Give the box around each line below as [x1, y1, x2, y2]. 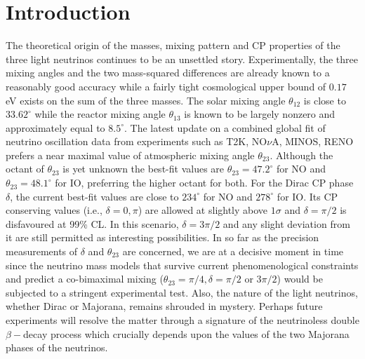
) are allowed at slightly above [138, 203, 268, 217]
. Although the [270, 147, 333, 162]
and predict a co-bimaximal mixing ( [6, 271, 164, 286]
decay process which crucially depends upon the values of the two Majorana [23, 326, 350, 341]
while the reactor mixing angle [34, 107, 166, 121]
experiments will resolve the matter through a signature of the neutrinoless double [6, 313, 359, 327]
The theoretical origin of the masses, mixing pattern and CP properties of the [6, 38, 340, 53]
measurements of [6, 244, 78, 259]
